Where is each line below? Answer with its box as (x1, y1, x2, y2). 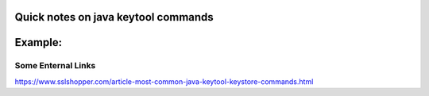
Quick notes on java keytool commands (14, 10, 214, 24)
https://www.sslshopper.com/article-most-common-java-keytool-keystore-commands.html (14, 76, 314, 86)
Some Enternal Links (14, 60, 96, 71)
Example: (14, 36, 63, 49)
